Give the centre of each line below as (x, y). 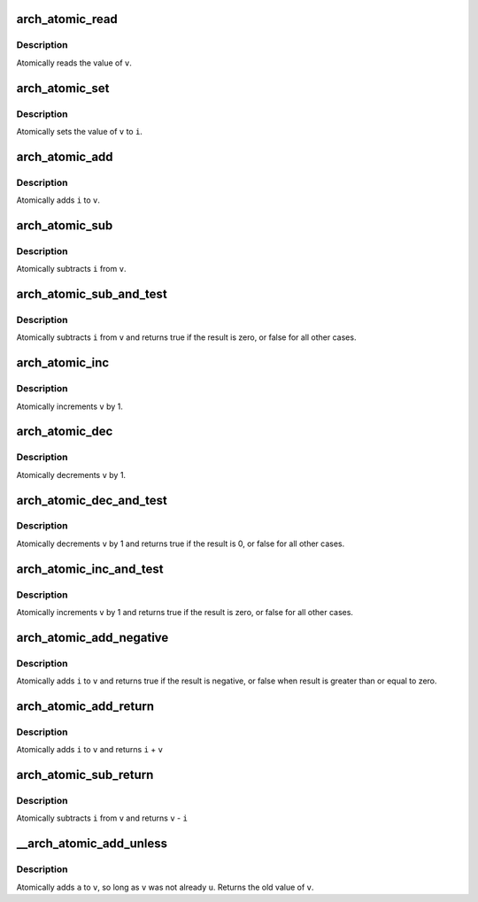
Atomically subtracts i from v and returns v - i (102, 818)
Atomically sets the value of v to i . (80, 131)
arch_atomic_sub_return (85, 775)
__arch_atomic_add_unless (92, 844)
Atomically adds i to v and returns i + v (90, 750)
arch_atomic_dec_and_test (92, 500)
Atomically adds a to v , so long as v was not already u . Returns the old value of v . (165, 887)
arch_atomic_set (63, 88)
